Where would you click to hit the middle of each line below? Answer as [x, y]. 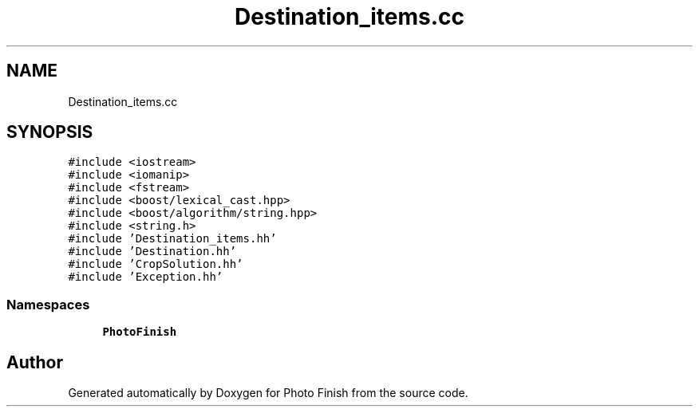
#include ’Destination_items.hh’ [172, 239]
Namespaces [48, 304]
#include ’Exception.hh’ [146, 277]
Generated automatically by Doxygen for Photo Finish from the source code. [268, 393]
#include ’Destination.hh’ [152, 252]
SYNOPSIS [50, 132]
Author [35, 362]
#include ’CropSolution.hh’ [156, 264]
